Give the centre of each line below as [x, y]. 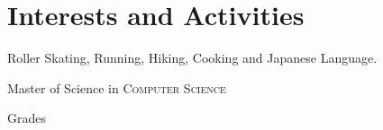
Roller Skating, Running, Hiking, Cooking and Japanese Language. [192, 58]
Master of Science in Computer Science [117, 87]
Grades [27, 118]
